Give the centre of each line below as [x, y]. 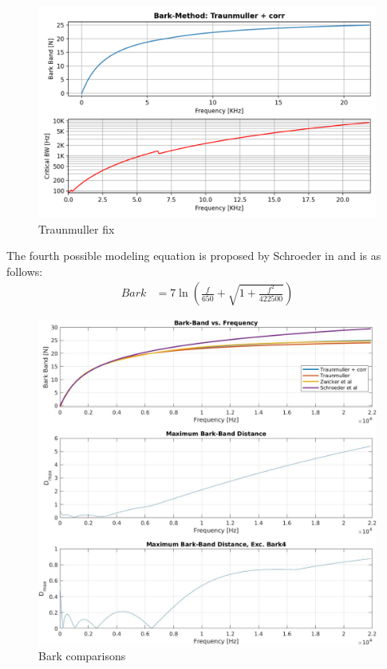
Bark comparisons [82, 656]
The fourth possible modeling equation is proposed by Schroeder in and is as [194, 256]
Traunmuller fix [77, 228]
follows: [25, 271]
